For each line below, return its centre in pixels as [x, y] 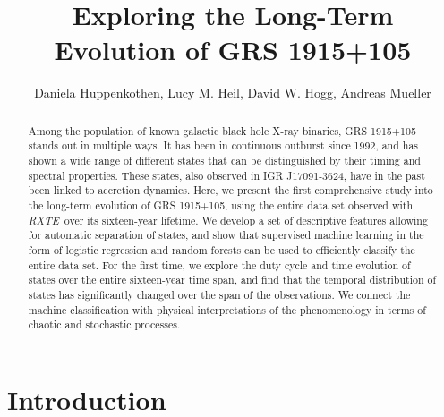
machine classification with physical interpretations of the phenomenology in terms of [227, 309]
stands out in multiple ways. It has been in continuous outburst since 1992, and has [223, 145]
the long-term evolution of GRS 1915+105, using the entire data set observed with [221, 204]
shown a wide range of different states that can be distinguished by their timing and [224, 161]
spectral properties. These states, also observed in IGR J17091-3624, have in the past [226, 175]
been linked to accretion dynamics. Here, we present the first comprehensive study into [231, 190]
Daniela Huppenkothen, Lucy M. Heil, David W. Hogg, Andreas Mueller [233, 93]
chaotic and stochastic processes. [104, 324]
